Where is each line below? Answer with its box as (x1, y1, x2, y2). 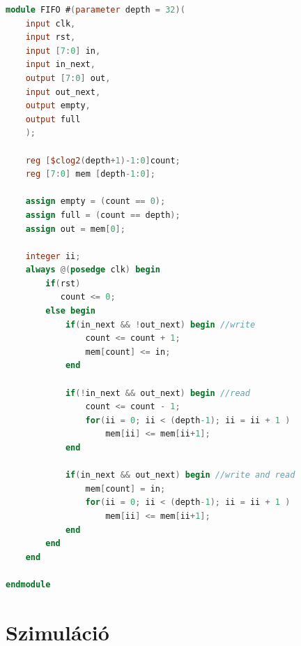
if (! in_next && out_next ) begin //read (65, 388, 250, 398)
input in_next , (25, 59, 95, 70)
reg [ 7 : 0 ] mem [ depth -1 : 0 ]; (25, 169, 155, 179)
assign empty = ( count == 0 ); (25, 196, 166, 207)
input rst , (25, 32, 76, 43)
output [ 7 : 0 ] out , (25, 73, 111, 83)
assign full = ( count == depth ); (25, 210, 180, 220)
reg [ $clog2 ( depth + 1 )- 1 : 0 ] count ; (25, 155, 180, 166)
